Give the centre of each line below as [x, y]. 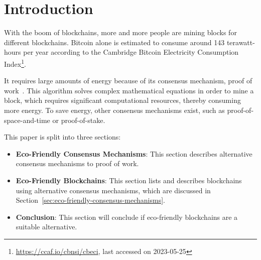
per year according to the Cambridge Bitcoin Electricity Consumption [131, 52]
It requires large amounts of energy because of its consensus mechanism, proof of [128, 81]
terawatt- [241, 42]
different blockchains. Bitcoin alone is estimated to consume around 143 [114, 42]
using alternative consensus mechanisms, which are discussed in [113, 190]
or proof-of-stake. [79, 120]
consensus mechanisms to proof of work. [77, 163]
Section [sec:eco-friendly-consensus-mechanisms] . [91, 200]
